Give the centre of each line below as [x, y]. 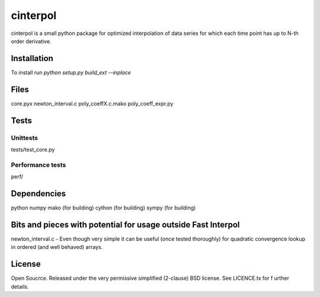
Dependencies [39, 194]
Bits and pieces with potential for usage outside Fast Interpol [125, 224]
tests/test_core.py [33, 149]
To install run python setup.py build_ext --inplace [71, 72]
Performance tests [39, 165]
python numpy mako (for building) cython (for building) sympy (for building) [103, 207]
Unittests [25, 138]
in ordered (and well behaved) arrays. [57, 247]
